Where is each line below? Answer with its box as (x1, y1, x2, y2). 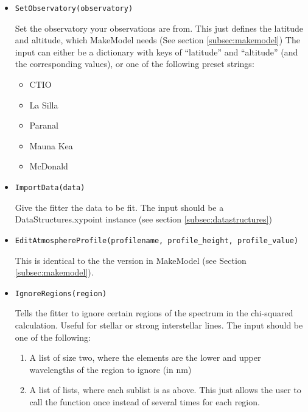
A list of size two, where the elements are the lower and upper (29, 351, 261, 364)
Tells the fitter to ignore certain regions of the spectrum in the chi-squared (15, 307, 293, 319)
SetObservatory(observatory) (15, 4, 133, 13)
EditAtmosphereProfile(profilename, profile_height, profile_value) (15, 236, 299, 245)
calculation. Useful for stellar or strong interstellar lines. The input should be (15, 318, 303, 331)
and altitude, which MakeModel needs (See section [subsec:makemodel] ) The (15, 34, 300, 46)
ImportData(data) (15, 183, 85, 192)
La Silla (29, 98, 58, 111)
